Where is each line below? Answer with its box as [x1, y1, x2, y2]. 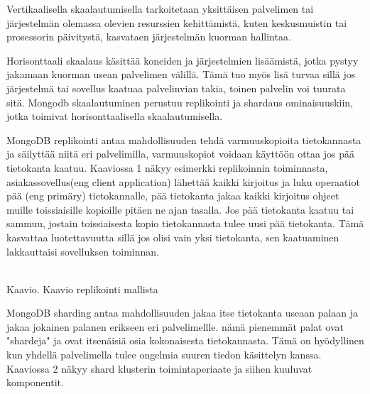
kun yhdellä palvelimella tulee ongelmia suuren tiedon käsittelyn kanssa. [6, 347, 322, 362]
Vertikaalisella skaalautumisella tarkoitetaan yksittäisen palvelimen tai [6, 1, 314, 16]
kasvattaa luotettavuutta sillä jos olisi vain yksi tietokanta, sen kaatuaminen [6, 229, 339, 244]
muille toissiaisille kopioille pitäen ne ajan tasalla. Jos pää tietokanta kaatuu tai [6, 202, 354, 217]
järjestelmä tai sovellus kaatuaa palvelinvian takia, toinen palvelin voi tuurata [6, 80, 346, 95]
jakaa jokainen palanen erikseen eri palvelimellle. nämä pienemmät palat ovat [6, 319, 344, 334]
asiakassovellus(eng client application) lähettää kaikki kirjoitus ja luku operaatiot [6, 174, 360, 189]
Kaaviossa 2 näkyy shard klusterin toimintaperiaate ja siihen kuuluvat [6, 361, 312, 376]
